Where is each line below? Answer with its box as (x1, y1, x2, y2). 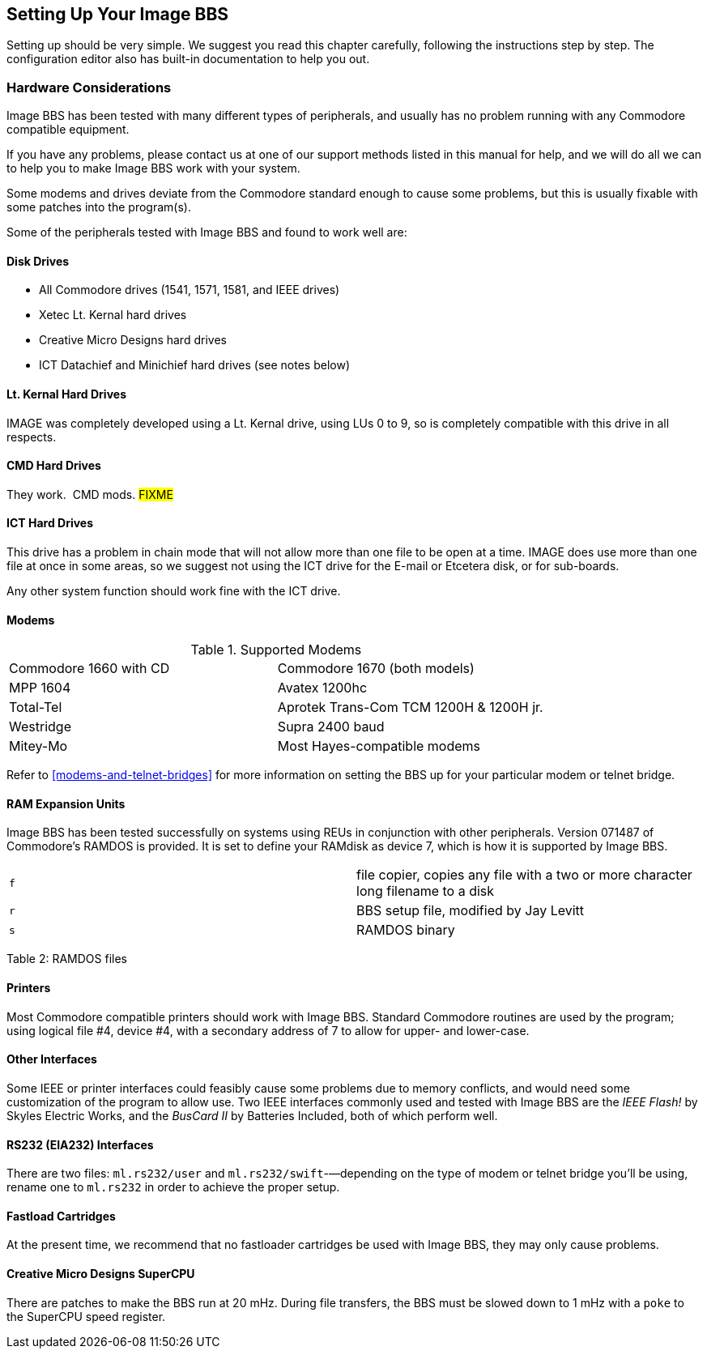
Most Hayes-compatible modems (277, 738, 481, 755)
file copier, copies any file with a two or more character (356, 867, 692, 884)
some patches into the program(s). (6, 200, 191, 215)
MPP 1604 (9, 680, 71, 697)
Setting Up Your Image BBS (6, 4, 229, 24)
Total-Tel (9, 699, 62, 716)
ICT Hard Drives (6, 516, 94, 530)
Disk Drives (6, 254, 70, 268)
